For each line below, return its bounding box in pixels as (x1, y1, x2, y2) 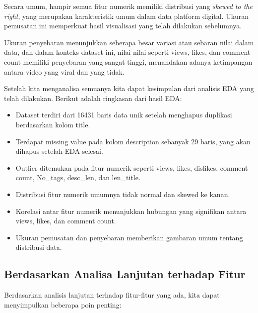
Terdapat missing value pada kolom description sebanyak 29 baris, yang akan (15, 136, 251, 146)
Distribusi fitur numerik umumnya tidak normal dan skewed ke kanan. (15, 189, 230, 199)
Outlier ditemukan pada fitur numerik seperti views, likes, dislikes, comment (15, 162, 248, 173)
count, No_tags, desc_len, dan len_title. (15, 172, 140, 183)
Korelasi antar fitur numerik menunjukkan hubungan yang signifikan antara (15, 206, 247, 216)
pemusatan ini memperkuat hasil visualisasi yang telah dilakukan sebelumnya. (4, 20, 242, 31)
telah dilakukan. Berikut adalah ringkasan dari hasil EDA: (4, 93, 182, 103)
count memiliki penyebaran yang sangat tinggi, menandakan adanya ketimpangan (4, 56, 253, 67)
